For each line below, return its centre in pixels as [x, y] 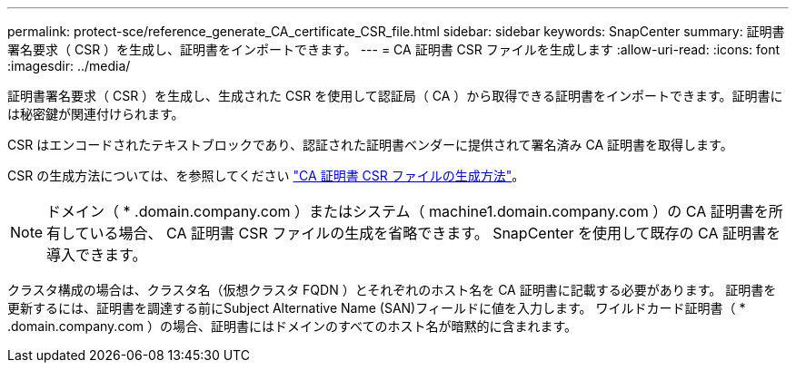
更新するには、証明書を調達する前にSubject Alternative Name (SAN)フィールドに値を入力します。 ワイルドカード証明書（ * [377, 308]
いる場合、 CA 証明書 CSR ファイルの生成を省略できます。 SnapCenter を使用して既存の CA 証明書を [435, 233]
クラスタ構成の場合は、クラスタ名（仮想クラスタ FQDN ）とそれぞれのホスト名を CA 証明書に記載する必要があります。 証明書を [392, 290]
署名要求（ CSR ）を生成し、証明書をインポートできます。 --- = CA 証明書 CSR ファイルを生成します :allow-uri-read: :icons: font [394, 49]
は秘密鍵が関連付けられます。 [96, 114]
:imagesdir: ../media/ [69, 66]
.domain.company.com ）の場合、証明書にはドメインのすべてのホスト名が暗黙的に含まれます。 [293, 326]
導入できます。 [97, 255]
